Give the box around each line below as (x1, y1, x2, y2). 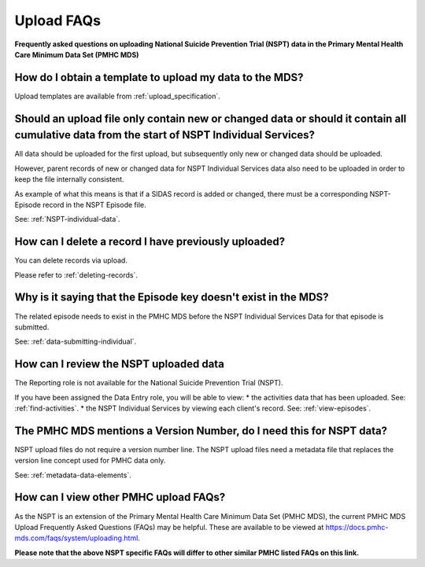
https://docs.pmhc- (325, 522, 389, 532)
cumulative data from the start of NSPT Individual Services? (14, 128, 315, 142)
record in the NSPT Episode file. (42, 200, 146, 209)
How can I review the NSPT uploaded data (14, 358, 224, 371)
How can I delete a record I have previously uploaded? (14, 235, 286, 249)
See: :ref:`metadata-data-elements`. (14, 470, 131, 480)
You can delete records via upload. (14, 256, 128, 265)
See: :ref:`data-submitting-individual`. (14, 337, 137, 346)
